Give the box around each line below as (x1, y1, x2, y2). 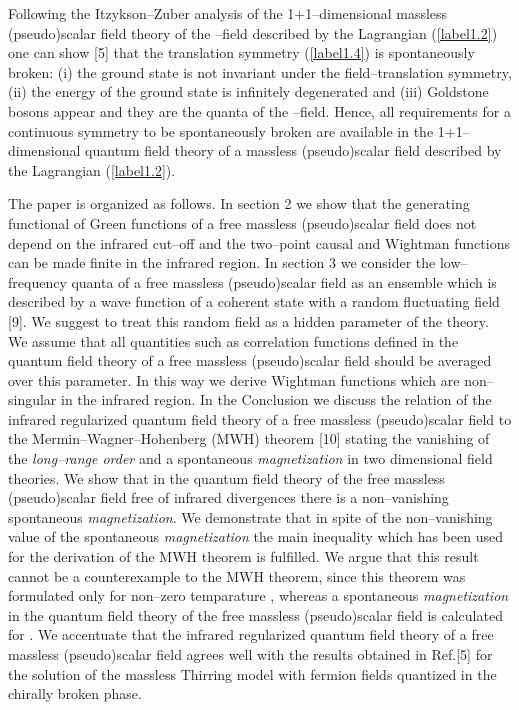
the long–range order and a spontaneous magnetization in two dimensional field (8, 448, 493, 469)
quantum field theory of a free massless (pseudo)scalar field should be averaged (8, 350, 492, 371)
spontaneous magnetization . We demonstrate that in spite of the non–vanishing (8, 506, 493, 527)
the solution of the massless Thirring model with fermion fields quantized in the (8, 663, 497, 684)
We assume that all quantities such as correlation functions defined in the (8, 330, 459, 351)
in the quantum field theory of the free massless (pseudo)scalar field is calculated (8, 604, 503, 625)
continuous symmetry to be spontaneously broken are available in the (8, 120, 434, 141)
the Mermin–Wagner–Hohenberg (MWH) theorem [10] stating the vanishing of (8, 428, 490, 449)
